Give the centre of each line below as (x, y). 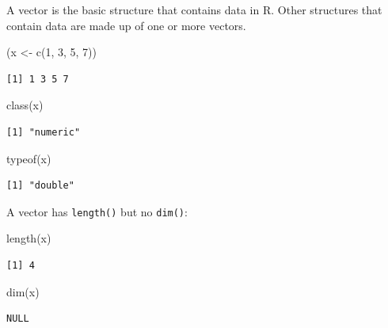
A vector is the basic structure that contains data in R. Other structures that (194, 10)
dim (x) (23, 291)
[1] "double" (40, 186)
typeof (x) (29, 158)
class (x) (25, 105)
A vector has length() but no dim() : (97, 211)
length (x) (29, 238)
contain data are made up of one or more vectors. (126, 25)
